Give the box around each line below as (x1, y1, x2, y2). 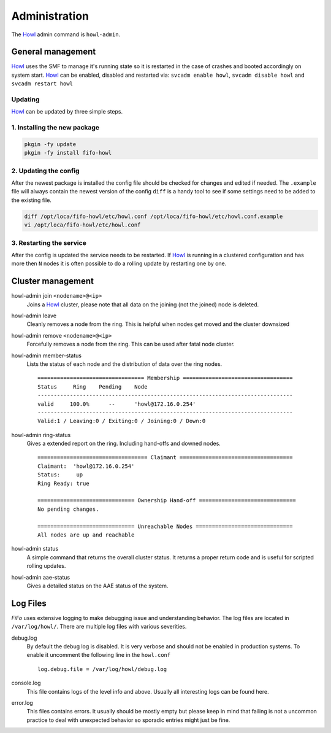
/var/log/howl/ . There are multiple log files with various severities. (11, 623, 187, 630)
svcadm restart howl (11, 80, 74, 87)
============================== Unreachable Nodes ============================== (37, 522, 293, 530)
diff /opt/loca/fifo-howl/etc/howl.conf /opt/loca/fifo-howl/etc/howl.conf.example (24, 212, 283, 220)
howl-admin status (11, 545, 59, 553)
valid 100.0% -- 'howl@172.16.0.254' (37, 400, 196, 408)
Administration (11, 9, 89, 23)
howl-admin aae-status (11, 573, 70, 581)
